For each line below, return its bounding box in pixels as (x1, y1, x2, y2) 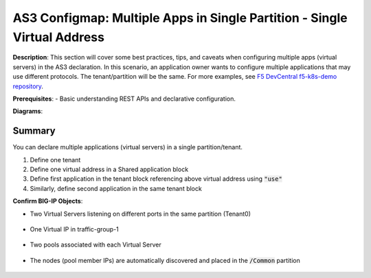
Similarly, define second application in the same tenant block (30, 184, 202, 192)
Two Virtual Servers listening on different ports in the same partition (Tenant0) (30, 210, 251, 218)
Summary (12, 125, 56, 137)
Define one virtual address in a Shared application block (30, 165, 189, 173)
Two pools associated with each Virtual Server (30, 240, 161, 249)
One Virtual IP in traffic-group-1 (30, 225, 120, 233)
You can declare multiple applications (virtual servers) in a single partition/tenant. (12, 143, 243, 151)
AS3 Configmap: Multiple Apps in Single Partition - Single (12, 10, 348, 25)
